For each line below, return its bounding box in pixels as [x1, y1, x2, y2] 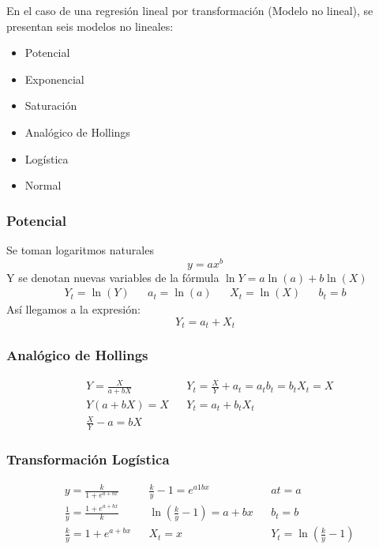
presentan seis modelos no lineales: [6, 17, 174, 34]
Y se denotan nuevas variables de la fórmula [6, 269, 220, 285]
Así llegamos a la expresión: [6, 301, 141, 318]
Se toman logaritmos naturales [6, 241, 154, 258]
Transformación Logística [6, 449, 170, 469]
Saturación [24, 97, 77, 114]
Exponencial [24, 70, 84, 87]
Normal [24, 177, 62, 194]
